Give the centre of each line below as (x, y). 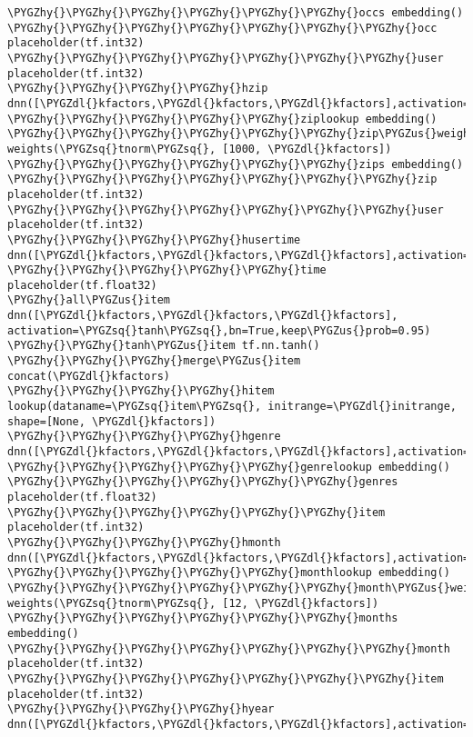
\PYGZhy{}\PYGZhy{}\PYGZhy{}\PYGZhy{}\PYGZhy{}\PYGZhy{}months (203, 618)
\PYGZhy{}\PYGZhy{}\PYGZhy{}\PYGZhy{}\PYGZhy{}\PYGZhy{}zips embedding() (236, 164)
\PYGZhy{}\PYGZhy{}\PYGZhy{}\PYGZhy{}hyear (141, 709)
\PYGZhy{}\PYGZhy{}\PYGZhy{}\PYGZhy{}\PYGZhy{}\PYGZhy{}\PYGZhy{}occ (222, 28)
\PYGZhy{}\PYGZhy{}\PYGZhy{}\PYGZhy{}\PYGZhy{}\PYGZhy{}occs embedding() (236, 13)
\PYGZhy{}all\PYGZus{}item (89, 300)
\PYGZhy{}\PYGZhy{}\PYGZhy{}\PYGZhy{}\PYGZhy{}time (167, 270)
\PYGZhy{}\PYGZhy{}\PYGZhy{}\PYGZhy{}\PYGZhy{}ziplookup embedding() (222, 119)
